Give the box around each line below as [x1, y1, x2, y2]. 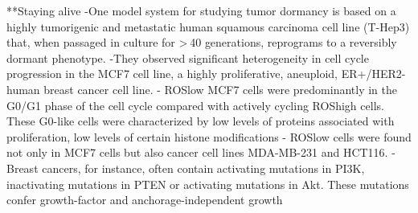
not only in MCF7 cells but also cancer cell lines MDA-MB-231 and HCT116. [6, 144, 388, 161]
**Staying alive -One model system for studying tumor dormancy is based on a [6, 2, 396, 18]
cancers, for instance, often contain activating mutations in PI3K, [42, 159, 365, 176]
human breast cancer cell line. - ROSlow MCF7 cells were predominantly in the [6, 80, 397, 97]
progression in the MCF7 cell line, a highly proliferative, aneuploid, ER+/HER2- [6, 65, 406, 82]
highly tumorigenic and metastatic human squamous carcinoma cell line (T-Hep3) [6, 18, 410, 35]
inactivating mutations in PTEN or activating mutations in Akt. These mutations [6, 175, 409, 192]
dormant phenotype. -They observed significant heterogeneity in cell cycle [6, 49, 369, 66]
